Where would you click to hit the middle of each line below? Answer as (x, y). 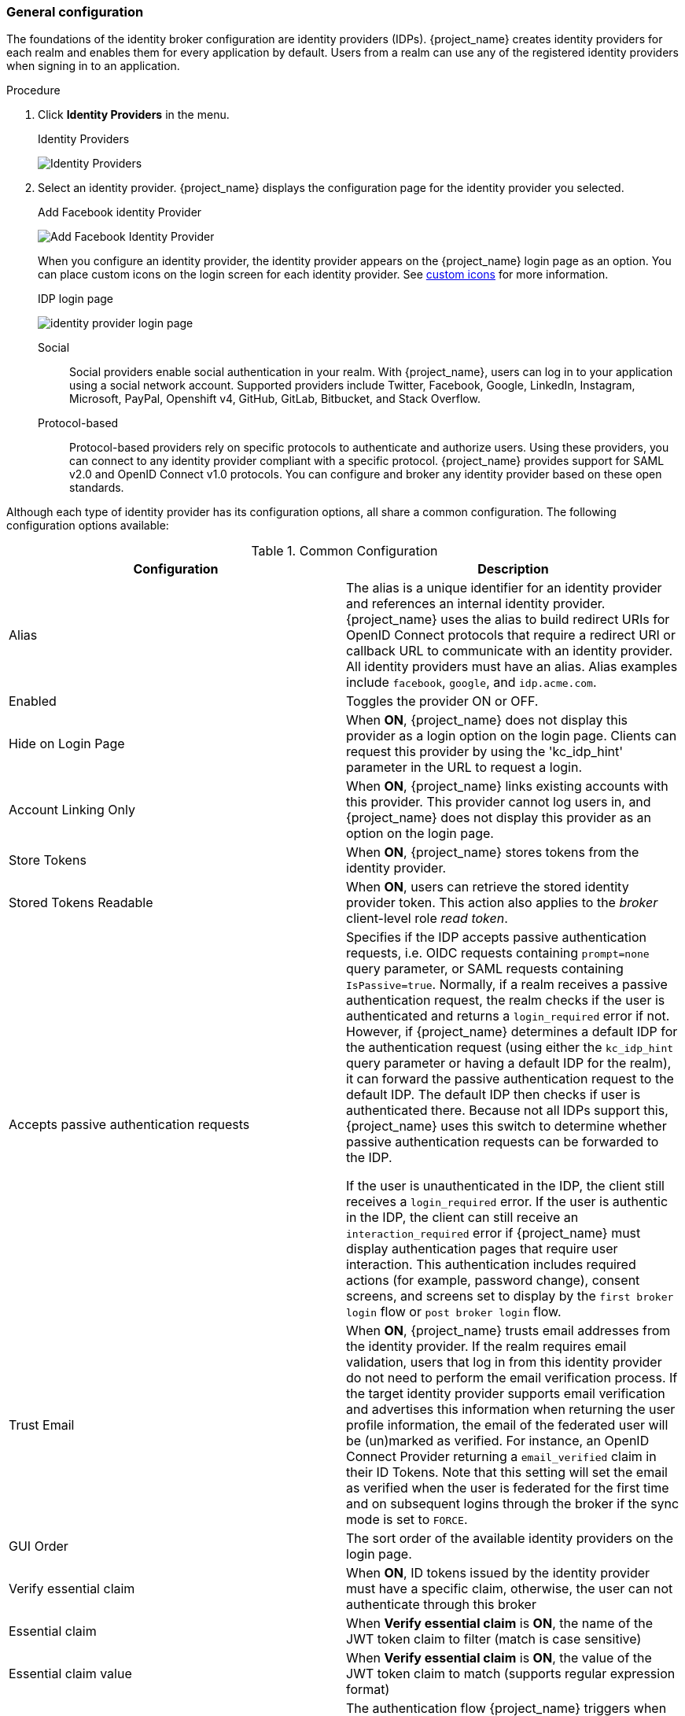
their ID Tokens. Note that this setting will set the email (507, 1472)
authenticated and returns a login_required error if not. (508, 1016)
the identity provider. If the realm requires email (486, 1347)
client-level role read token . (427, 919)
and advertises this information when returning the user (511, 1410)
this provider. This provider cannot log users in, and (499, 802)
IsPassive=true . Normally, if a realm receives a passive (507, 985)
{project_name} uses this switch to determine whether (506, 1126)
